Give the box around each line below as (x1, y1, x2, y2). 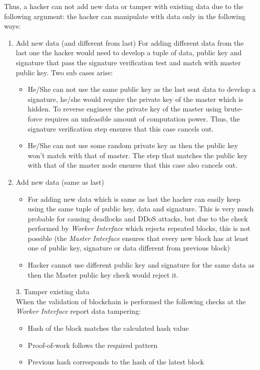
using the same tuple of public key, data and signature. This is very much (28, 203, 254, 214)
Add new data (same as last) (16, 176, 104, 187)
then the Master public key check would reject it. (28, 269, 179, 280)
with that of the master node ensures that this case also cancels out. (28, 160, 237, 170)
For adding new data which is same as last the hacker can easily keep (28, 193, 240, 204)
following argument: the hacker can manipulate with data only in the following (4, 11, 245, 21)
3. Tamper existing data (16, 286, 90, 297)
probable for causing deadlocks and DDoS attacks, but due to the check (28, 213, 248, 223)
